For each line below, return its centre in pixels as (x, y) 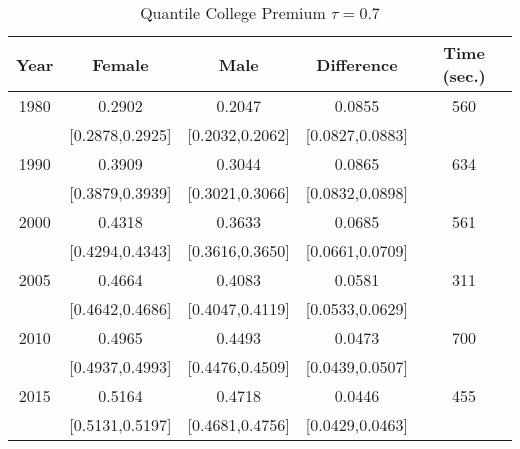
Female (120, 64)
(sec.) (464, 75)
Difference (357, 64)
